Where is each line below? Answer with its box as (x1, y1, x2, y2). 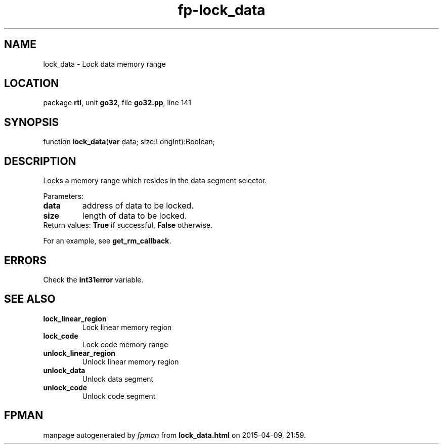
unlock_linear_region (43, 348, 116, 357)
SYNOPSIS (4, 115, 59, 129)
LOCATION (4, 77, 59, 90)
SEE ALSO (4, 293, 56, 306)
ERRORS (4, 254, 47, 267)
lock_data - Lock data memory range (43, 59, 166, 68)
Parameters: (43, 192, 84, 201)
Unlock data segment (82, 374, 154, 383)
